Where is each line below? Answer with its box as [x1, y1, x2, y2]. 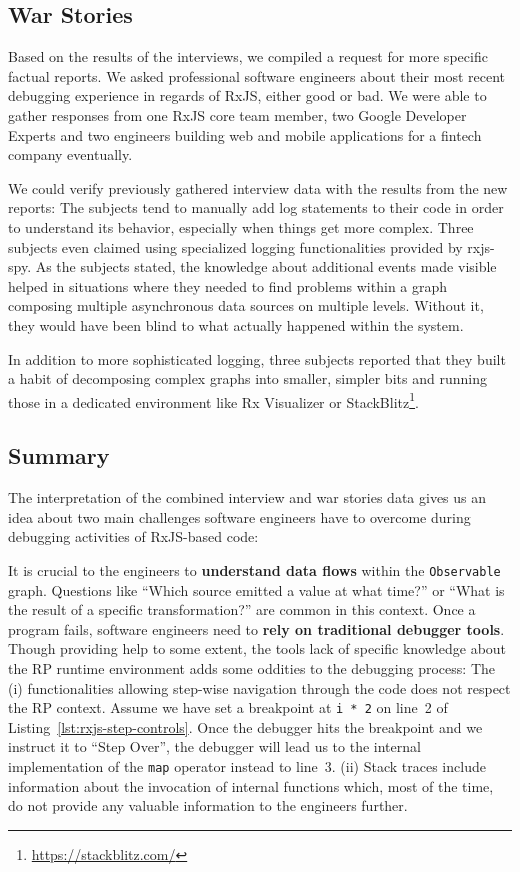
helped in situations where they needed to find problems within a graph [8, 275, 448, 296]
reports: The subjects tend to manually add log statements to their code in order [8, 197, 504, 218]
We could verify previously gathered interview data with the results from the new [8, 177, 508, 198]
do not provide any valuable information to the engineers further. [8, 795, 408, 816]
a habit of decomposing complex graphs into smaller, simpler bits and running [8, 368, 487, 389]
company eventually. [8, 144, 133, 165]
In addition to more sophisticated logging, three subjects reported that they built [8, 348, 506, 369]
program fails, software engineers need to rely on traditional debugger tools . [8, 618, 505, 639]
